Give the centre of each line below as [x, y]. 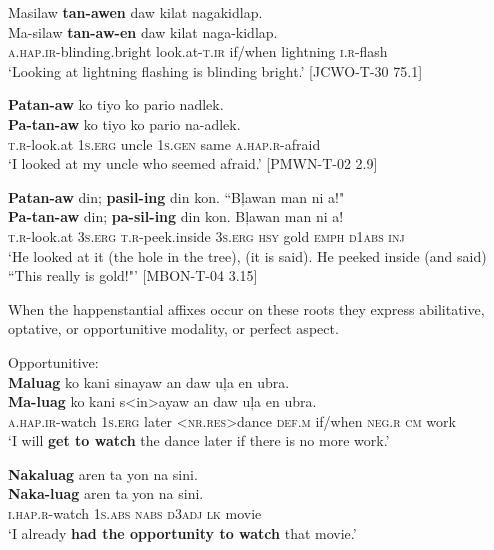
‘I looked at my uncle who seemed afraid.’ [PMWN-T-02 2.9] [193, 163]
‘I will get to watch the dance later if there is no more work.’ [199, 440]
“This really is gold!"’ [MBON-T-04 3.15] [133, 275]
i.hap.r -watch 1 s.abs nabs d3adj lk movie [135, 513]
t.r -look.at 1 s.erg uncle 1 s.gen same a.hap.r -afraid [164, 143]
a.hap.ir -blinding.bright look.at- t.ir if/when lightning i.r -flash [198, 51]
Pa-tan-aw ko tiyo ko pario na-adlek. [124, 123]
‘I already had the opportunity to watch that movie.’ [182, 532]
